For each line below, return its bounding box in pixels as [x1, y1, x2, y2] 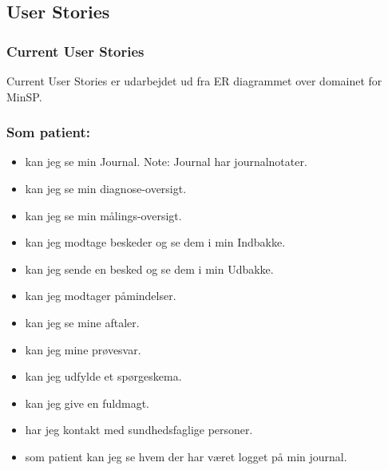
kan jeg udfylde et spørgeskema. [25, 368, 182, 385]
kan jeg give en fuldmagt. [25, 394, 149, 411]
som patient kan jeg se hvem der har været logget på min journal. [25, 448, 347, 464]
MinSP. [6, 88, 42, 105]
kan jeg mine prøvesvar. [25, 341, 141, 357]
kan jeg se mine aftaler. [25, 314, 140, 330]
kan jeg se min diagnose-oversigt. [25, 180, 187, 196]
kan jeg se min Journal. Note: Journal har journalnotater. [25, 153, 307, 170]
